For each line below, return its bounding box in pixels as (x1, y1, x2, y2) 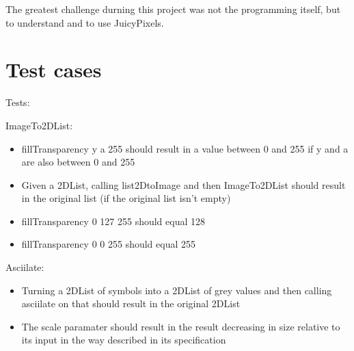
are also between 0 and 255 (21, 155, 135, 169)
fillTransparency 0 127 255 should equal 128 (21, 213, 205, 228)
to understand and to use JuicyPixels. (5, 15, 164, 29)
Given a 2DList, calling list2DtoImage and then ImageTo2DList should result (21, 177, 346, 192)
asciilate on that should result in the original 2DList (21, 296, 241, 311)
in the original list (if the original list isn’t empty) (21, 191, 231, 205)
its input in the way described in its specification (21, 333, 226, 347)
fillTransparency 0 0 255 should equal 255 (21, 237, 195, 251)
